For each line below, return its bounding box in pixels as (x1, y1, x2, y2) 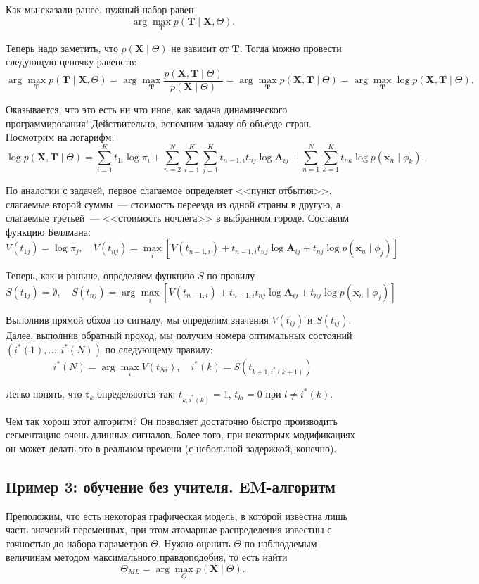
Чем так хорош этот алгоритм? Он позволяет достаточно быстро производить (6, 413, 338, 428)
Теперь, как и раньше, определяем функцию (6, 268, 195, 283)
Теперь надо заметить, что (6, 40, 118, 55)
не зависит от (171, 40, 229, 55)
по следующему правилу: (105, 341, 213, 356)
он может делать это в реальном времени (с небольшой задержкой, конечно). (6, 440, 337, 455)
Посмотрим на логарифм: (6, 129, 115, 144)
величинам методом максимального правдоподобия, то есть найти (6, 550, 288, 564)
